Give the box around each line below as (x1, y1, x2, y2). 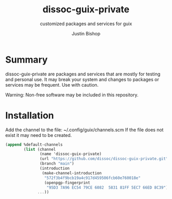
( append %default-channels (5, 142, 63, 147)
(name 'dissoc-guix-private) (39, 151, 102, 157)
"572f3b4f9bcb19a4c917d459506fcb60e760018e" (44, 175, 141, 181)
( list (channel (24, 147, 56, 152)
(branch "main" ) (39, 161, 74, 166)
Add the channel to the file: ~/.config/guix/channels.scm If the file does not (5, 127, 164, 133)
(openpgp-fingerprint (44, 180, 91, 185)
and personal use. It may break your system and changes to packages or (5, 76, 159, 83)
